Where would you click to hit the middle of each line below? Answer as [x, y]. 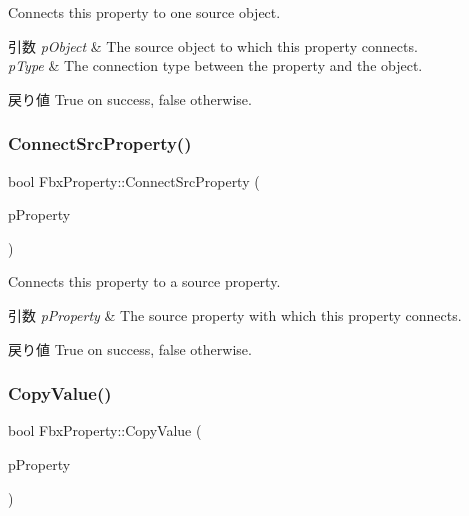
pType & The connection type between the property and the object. [215, 65]
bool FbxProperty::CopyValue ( [105, 430]
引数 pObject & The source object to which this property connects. [213, 45]
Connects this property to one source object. [144, 12]
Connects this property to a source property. [144, 281]
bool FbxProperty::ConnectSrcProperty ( [134, 180]
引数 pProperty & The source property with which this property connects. [235, 314]
